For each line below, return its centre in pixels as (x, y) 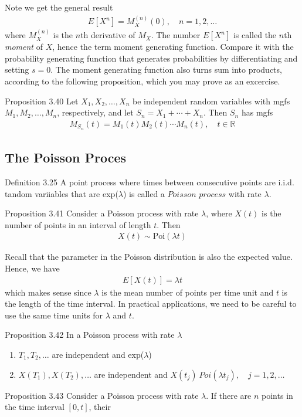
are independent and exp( (98, 354)
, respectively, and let (95, 112)
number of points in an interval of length (78, 224)
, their (100, 407)
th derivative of (108, 35)
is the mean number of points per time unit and (188, 292)
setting (17, 69)
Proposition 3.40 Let (42, 101)
